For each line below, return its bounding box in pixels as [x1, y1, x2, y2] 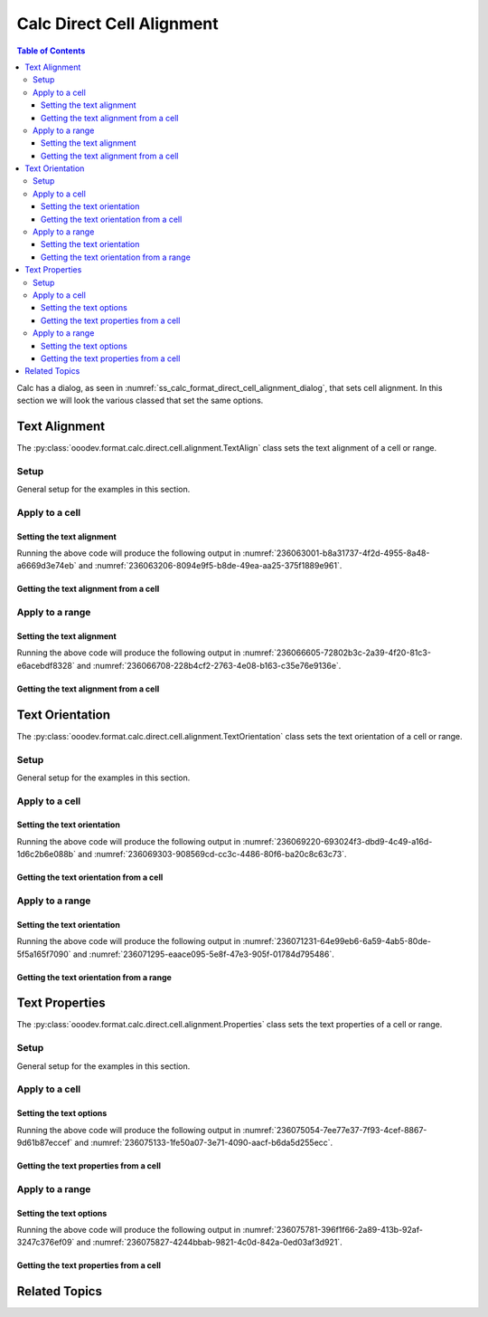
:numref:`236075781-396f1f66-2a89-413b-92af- [242, 1224, 424, 1235]
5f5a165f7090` [16, 949, 71, 959]
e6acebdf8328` [16, 660, 76, 671]
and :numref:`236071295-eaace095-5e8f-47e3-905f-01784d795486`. [72, 949, 334, 959]
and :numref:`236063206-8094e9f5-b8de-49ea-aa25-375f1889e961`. [78, 560, 343, 571]
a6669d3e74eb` [16, 560, 77, 571]
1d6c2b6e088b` [16, 849, 77, 860]
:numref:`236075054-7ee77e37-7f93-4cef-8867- [242, 1124, 427, 1135]
